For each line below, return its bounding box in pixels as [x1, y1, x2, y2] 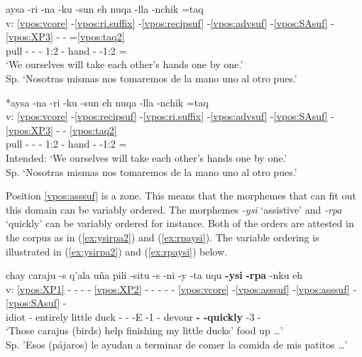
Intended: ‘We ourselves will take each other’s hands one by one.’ [6, 150, 287, 165]
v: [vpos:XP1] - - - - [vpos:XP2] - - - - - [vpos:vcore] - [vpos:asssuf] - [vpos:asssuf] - [6, 281, 357, 296]
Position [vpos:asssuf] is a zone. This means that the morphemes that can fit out [6, 188, 356, 203]
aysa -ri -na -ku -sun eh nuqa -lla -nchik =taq [6, 1, 204, 16]
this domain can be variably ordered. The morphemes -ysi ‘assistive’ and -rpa [6, 202, 342, 216]
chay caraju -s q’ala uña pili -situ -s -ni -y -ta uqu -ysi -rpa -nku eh [6, 268, 303, 282]
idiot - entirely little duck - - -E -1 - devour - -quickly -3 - [6, 309, 261, 324]
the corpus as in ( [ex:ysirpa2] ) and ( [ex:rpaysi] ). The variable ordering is [6, 229, 319, 244]
